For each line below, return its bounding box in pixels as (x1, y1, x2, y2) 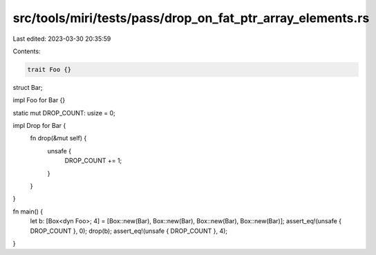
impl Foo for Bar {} (12, 96, 66, 104)
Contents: (12, 47, 41, 55)
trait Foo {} (27, 66, 72, 73)
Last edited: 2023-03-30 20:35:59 (12, 35, 111, 43)
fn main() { (12, 207, 44, 216)
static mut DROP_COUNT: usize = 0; (12, 108, 115, 117)
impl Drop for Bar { (12, 122, 66, 130)
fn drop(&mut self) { (30, 134, 87, 142)
